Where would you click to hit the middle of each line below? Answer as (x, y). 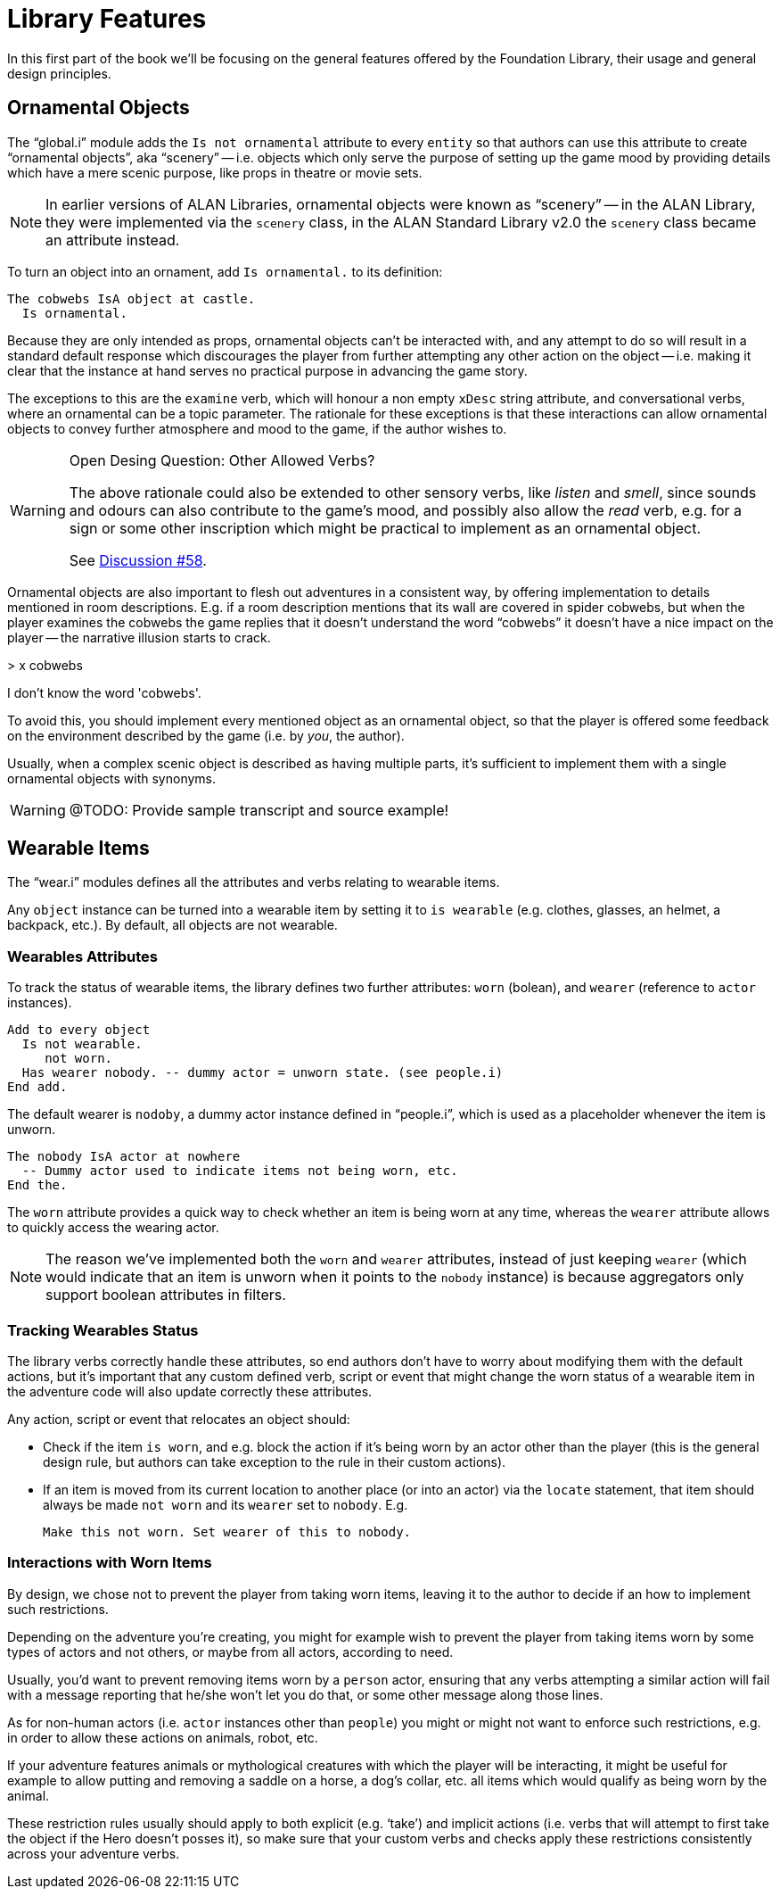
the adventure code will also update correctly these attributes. (190, 1391)
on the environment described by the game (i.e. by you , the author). (206, 735)
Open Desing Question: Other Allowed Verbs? (222, 460)
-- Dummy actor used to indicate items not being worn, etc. (240, 1171)
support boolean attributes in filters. (166, 1295)
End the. (37, 1185)
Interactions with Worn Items (110, 1563)
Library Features (107, 19)
